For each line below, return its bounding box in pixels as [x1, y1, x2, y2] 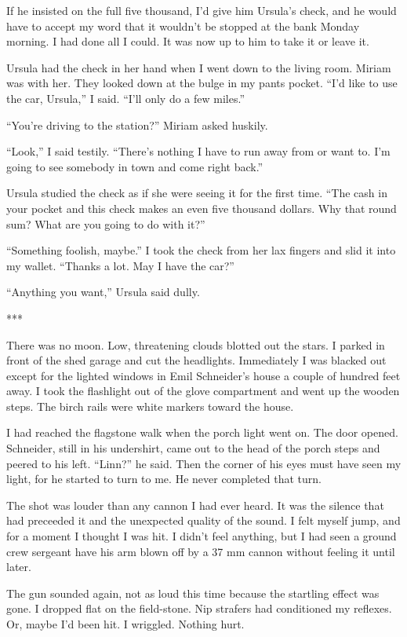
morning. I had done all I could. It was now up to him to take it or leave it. [6, 33, 369, 49]
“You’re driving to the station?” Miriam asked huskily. [6, 116, 268, 133]
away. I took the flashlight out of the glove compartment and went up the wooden [6, 383, 400, 399]
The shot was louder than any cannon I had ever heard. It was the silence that [6, 496, 384, 513]
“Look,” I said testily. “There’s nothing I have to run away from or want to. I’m [6, 143, 391, 159]
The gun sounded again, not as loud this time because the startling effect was [6, 584, 380, 601]
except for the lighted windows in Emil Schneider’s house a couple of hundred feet [6, 367, 401, 383]
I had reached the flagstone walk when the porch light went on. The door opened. [6, 424, 398, 441]
